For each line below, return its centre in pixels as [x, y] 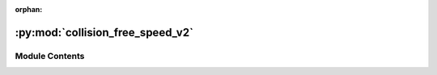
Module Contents [50, 56]
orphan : [29, 9]
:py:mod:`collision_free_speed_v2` [104, 32]
